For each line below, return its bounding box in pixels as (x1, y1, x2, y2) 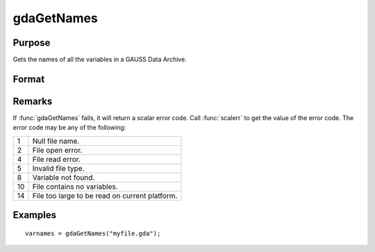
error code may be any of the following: (12, 124, 126, 132)
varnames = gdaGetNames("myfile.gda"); (25, 229, 161, 237)
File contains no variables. (32, 181, 118, 191)
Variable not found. (32, 172, 95, 182)
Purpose (12, 37, 51, 49)
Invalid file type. (32, 163, 85, 173)
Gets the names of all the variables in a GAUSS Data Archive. (12, 56, 187, 64)
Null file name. (32, 136, 80, 146)
